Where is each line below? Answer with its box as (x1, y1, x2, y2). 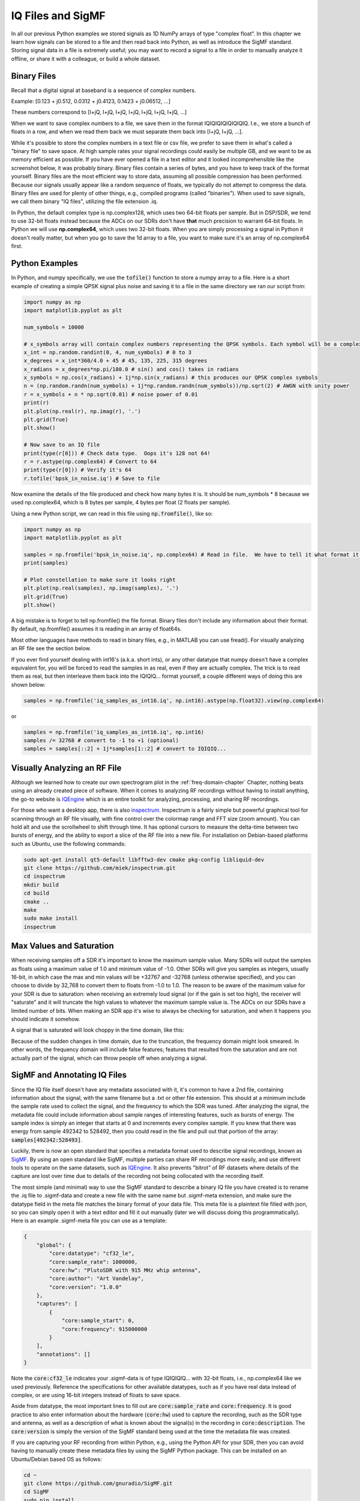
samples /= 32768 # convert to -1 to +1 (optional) (23, 737, 179, 744)
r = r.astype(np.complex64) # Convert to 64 (23, 458, 157, 465)
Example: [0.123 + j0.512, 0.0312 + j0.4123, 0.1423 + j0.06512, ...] (11, 98, 171, 105)
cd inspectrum (23, 873, 65, 880)
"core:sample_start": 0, (61, 1317, 135, 1324)
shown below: (11, 681, 46, 688)
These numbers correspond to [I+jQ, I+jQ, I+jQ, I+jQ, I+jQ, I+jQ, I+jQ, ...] (11, 109, 187, 116)
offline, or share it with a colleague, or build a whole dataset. (11, 55, 161, 62)
